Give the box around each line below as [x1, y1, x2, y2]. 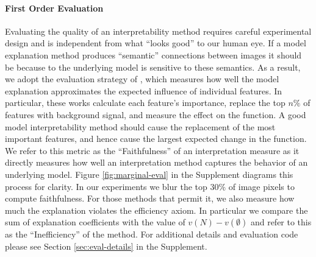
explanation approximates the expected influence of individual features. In [5, 84, 282, 97]
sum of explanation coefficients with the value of [5, 216, 185, 228]
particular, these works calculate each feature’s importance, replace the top [5, 96, 285, 109]
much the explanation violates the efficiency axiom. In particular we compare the [5, 203, 308, 216]
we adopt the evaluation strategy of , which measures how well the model [5, 72, 279, 85]
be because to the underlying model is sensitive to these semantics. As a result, [5, 60, 301, 73]
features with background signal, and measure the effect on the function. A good [5, 108, 306, 121]
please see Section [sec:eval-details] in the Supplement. [5, 239, 207, 252]
